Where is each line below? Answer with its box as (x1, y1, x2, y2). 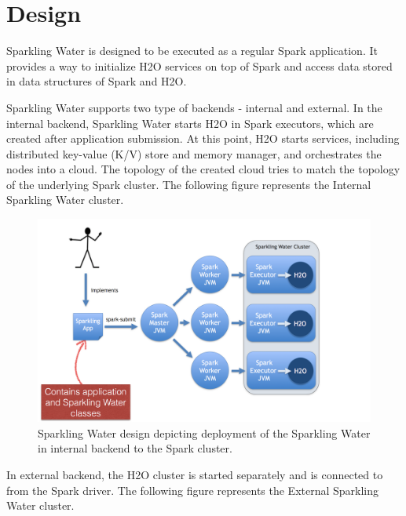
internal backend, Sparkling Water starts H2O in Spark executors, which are (6, 114, 374, 131)
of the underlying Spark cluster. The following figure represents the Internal (6, 176, 371, 192)
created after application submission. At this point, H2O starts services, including (6, 130, 400, 147)
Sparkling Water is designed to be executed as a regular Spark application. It (6, 42, 378, 59)
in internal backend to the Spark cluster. (38, 440, 232, 456)
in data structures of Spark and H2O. (6, 73, 187, 89)
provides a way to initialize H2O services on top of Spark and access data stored (6, 57, 393, 74)
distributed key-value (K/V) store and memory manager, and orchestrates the (6, 145, 382, 162)
